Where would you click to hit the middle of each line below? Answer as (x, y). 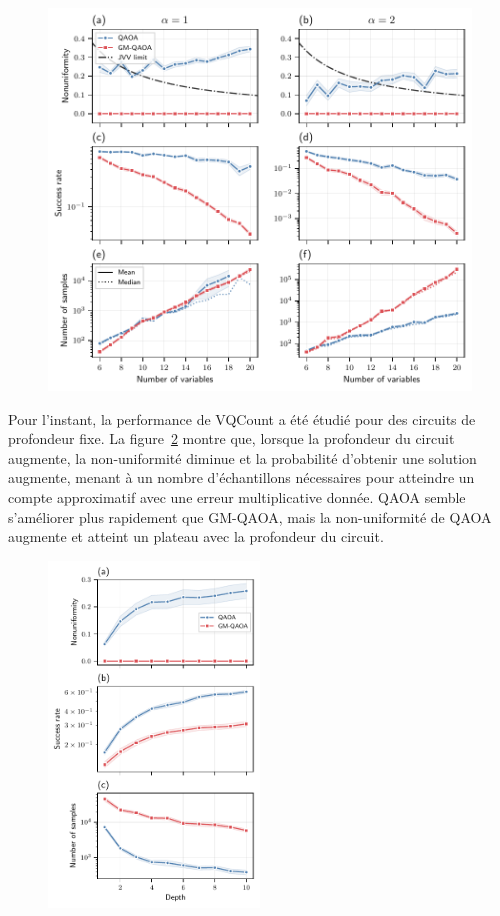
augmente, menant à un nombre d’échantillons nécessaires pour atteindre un (241, 477)
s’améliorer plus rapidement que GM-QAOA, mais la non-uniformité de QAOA (250, 516)
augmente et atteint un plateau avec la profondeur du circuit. (196, 536)
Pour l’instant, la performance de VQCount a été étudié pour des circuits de (242, 418)
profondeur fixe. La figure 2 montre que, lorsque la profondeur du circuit (231, 438)
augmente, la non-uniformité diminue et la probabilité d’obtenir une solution (242, 457)
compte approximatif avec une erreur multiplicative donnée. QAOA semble (237, 496)
